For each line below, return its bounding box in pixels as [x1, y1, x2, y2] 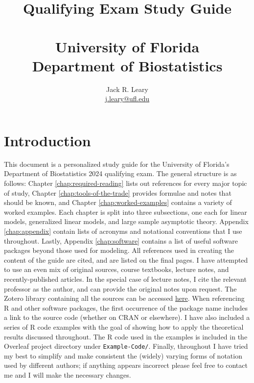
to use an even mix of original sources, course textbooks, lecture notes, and [4, 264, 229, 274]
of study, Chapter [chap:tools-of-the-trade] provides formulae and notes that [4, 187, 231, 198]
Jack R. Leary [106, 84, 148, 94]
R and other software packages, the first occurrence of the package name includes [4, 302, 248, 313]
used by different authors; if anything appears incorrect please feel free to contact [4, 360, 248, 370]
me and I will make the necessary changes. [4, 369, 131, 380]
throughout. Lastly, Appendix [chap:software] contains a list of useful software [4, 235, 238, 246]
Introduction [4, 130, 91, 150]
